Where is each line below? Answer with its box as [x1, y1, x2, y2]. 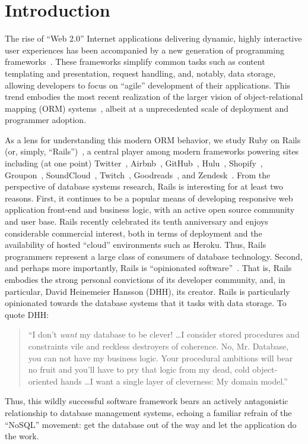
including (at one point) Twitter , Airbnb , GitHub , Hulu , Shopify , [5, 157, 263, 169]
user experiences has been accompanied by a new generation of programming [5, 43, 284, 56]
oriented [28, 374, 58, 387]
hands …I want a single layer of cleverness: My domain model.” [60, 374, 288, 387]
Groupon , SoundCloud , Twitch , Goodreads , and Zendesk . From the [5, 168, 271, 181]
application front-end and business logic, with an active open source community [5, 203, 295, 216]
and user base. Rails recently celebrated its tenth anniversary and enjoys [5, 215, 268, 228]
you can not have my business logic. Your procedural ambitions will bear [28, 351, 293, 364]
